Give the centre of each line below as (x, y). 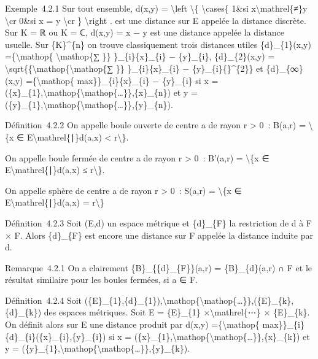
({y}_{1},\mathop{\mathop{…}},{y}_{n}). (89, 104)
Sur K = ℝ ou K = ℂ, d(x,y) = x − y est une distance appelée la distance (145, 32)
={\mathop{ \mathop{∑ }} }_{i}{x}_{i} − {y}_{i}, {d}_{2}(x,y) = (140, 56)
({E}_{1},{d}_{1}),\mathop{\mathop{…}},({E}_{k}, (189, 300)
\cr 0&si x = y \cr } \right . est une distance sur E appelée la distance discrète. (156, 20)
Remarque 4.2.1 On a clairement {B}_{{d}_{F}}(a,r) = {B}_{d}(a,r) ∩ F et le (159, 267)
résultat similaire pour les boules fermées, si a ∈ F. (101, 280)
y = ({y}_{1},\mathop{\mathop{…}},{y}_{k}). (98, 348)
